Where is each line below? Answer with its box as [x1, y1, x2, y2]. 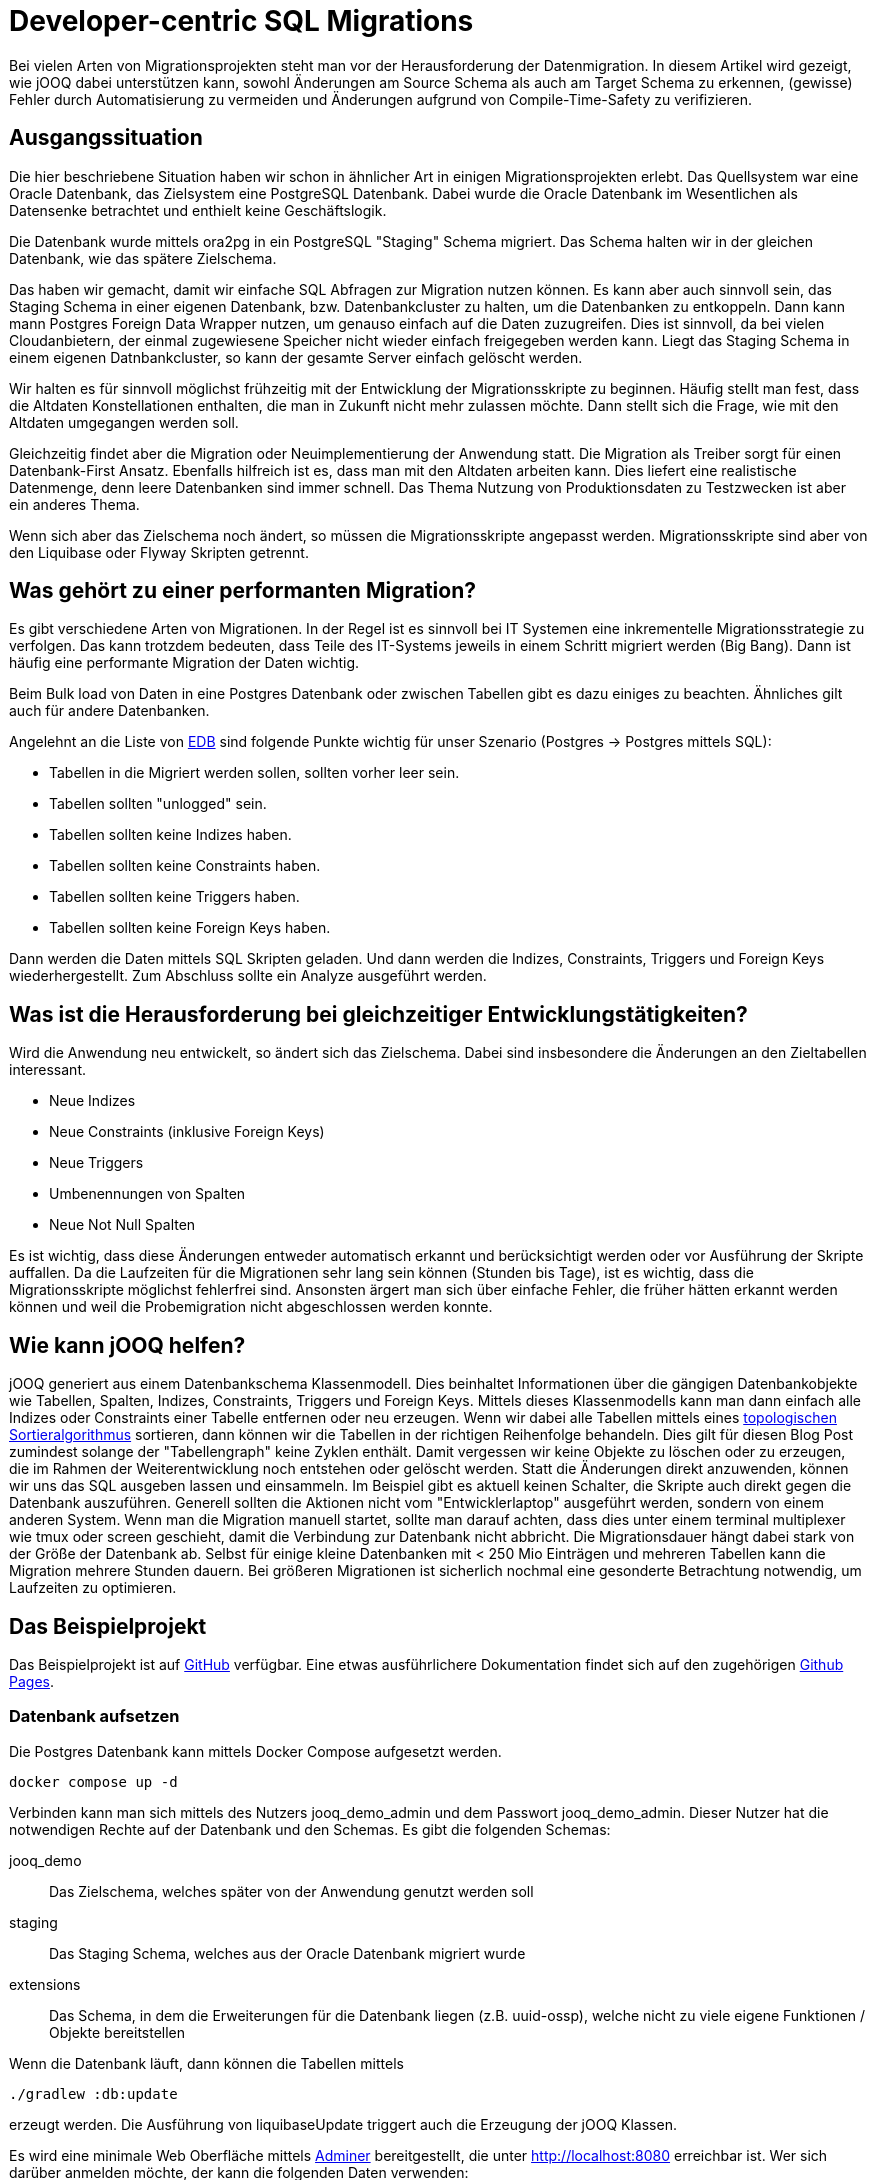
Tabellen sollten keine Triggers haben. [49, 888, 300, 906]
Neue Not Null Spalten [49, 1216, 196, 1234]
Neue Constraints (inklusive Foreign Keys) [49, 1123, 325, 1141]
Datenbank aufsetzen [9, 1706, 180, 1727]
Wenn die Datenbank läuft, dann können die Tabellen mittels [9, 2054, 404, 2072]
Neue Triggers [49, 1154, 144, 1172]
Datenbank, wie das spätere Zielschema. [9, 249, 277, 267]
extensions [9, 1975, 81, 1993]
